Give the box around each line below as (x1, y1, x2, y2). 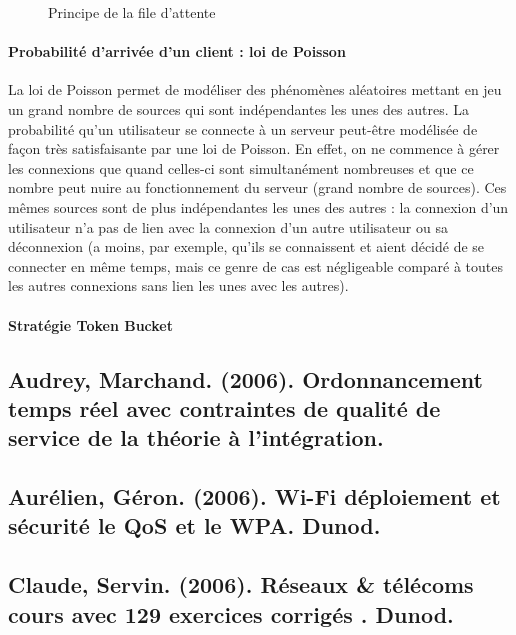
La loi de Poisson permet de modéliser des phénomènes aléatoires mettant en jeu (8, 79, 502, 100)
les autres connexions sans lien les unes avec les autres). (8, 275, 349, 296)
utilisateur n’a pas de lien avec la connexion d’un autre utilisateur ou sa (8, 216, 448, 237)
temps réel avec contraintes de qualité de (8, 392, 441, 423)
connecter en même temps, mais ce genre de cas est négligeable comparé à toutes (8, 255, 504, 276)
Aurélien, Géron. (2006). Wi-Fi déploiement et (8, 481, 501, 512)
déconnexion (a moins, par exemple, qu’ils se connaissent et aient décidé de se (8, 236, 485, 257)
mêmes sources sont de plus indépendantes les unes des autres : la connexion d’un (8, 196, 509, 217)
